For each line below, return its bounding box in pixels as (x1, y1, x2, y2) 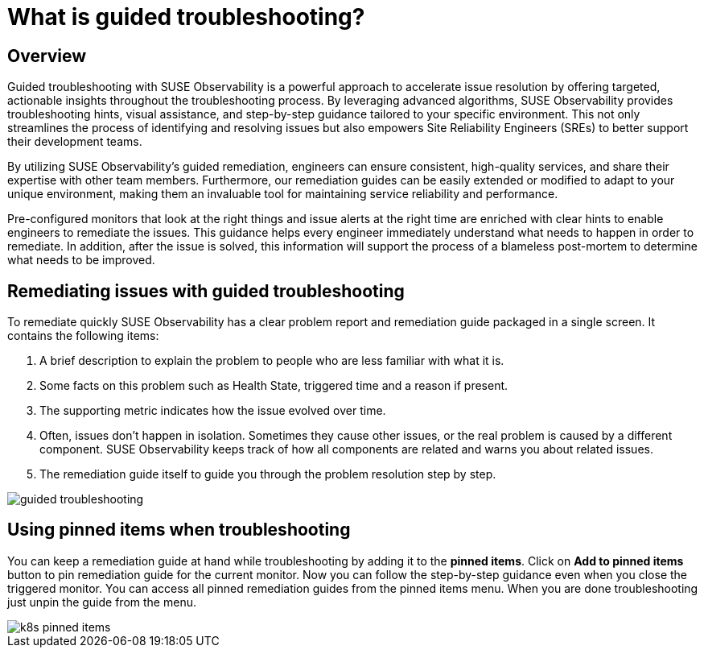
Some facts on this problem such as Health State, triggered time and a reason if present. (39, 379, 508, 393)
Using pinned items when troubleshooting (7, 519, 351, 540)
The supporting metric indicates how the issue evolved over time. (39, 404, 386, 418)
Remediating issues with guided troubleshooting (7, 280, 405, 301)
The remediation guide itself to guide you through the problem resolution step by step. (39, 467, 496, 482)
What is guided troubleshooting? (7, 3, 365, 31)
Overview (7, 45, 87, 66)
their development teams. (7, 135, 142, 149)
